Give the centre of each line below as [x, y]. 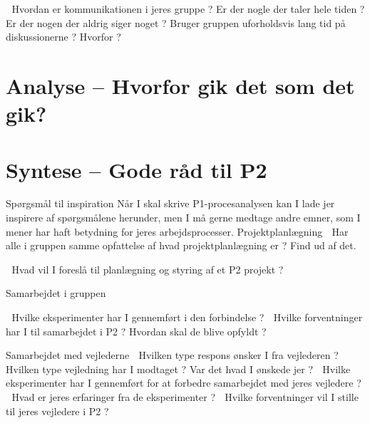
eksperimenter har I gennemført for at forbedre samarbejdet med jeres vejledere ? [184, 383]
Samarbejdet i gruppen [56, 293]
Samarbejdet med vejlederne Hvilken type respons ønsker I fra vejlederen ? [172, 355]
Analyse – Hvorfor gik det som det [180, 85]
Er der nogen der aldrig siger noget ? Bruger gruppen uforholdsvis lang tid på [176, 22]
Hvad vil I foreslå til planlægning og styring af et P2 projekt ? [148, 269]
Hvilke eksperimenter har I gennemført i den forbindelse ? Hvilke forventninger [187, 317]
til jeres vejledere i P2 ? [57, 411]
